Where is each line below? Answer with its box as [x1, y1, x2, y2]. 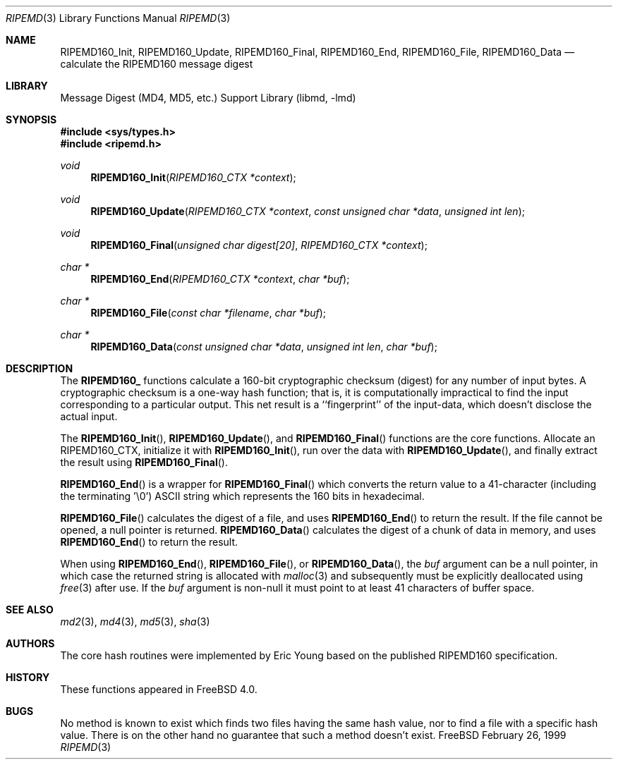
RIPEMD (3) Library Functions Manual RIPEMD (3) [6, 12, 231, 24]
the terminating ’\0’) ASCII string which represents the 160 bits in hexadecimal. [60, 490, 425, 502]
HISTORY [6, 671, 50, 683]
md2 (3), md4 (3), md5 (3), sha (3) [60, 616, 210, 628]
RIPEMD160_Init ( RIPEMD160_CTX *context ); [90, 171, 296, 183]
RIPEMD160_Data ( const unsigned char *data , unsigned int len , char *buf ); [90, 341, 437, 353]
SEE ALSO [6, 604, 54, 616]
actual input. [60, 410, 118, 422]
